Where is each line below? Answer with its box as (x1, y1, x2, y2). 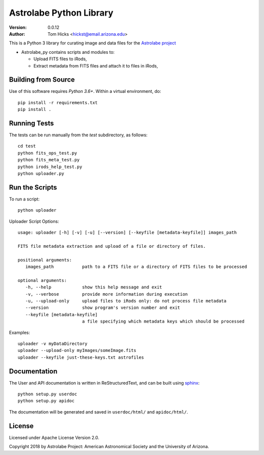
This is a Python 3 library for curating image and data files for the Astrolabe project (9, 40, 176, 46)
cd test (18, 143, 36, 149)
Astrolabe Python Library (9, 7, 113, 18)
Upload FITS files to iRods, (33, 56, 88, 62)
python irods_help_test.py (18, 164, 83, 170)
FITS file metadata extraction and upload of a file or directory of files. (18, 243, 206, 249)
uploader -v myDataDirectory (18, 341, 88, 347)
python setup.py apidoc (18, 398, 75, 404)
